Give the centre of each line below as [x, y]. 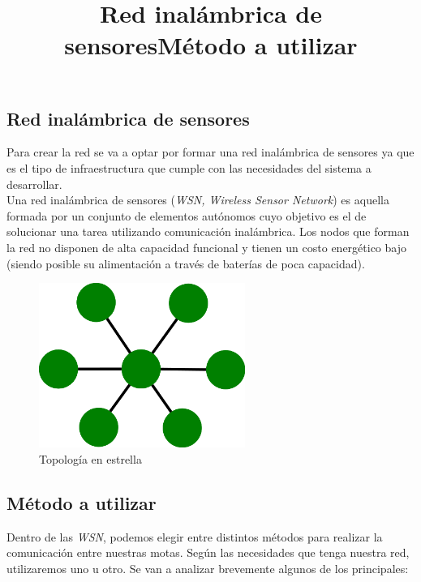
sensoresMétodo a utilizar [211, 45]
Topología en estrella [90, 458]
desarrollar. [34, 184]
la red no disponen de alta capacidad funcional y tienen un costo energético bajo [206, 247]
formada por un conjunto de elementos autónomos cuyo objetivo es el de [187, 215]
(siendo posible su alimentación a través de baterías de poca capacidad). [186, 263]
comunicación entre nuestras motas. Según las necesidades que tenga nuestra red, [208, 552]
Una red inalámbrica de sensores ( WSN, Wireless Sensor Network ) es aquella [198, 200]
